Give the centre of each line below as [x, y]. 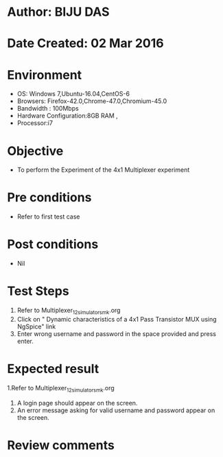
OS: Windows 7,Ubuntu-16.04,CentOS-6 [73, 94]
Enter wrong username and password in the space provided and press [116, 333]
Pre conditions [49, 198]
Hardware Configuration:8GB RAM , [67, 116]
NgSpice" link [36, 326]
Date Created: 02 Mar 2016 [85, 44]
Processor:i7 [35, 123]
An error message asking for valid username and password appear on [116, 410]
